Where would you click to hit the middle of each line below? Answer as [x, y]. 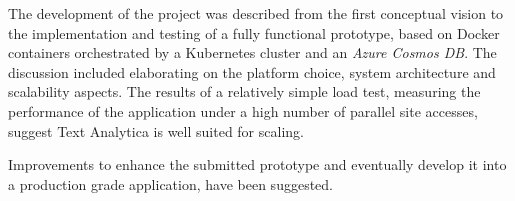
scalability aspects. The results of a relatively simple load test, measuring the [244, 91]
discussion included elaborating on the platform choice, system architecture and [252, 71]
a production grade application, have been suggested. [170, 183]
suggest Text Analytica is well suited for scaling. [156, 130]
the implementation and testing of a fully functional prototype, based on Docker [254, 32]
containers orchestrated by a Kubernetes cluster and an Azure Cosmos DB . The [252, 52]
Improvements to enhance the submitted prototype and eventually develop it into [257, 164]
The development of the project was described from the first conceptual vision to [256, 13]
